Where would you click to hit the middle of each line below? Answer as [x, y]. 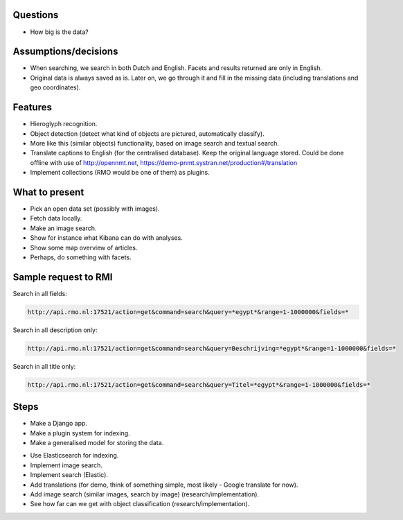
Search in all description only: [55, 330]
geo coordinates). [55, 87]
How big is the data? [60, 32]
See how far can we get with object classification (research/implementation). [140, 504]
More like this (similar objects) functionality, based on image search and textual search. [155, 143]
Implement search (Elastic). [69, 475]
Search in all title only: [44, 366]
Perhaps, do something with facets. [81, 257]
